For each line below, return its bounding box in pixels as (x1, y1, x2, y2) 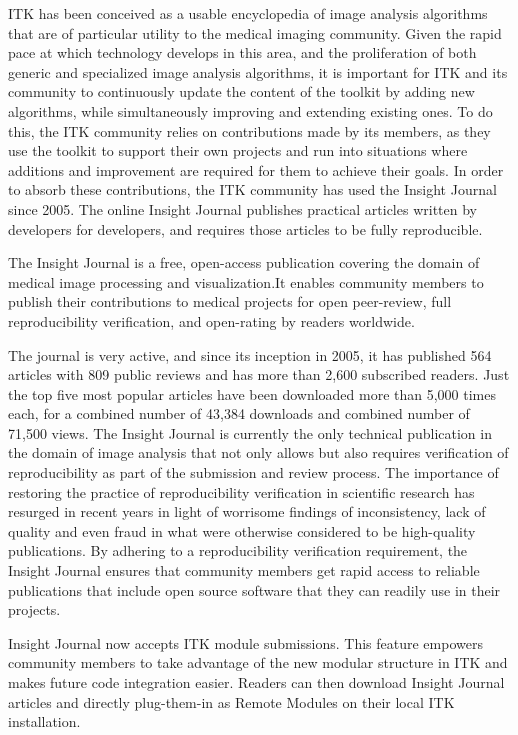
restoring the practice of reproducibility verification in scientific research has (8, 481, 475, 502)
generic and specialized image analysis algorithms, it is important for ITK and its (8, 61, 508, 82)
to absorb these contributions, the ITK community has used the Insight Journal (8, 179, 497, 200)
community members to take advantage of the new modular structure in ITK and (8, 652, 508, 673)
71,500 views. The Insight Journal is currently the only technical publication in (8, 422, 492, 443)
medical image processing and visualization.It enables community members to (8, 271, 484, 292)
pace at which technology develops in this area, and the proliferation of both (8, 42, 477, 63)
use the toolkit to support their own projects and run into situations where (8, 140, 468, 161)
